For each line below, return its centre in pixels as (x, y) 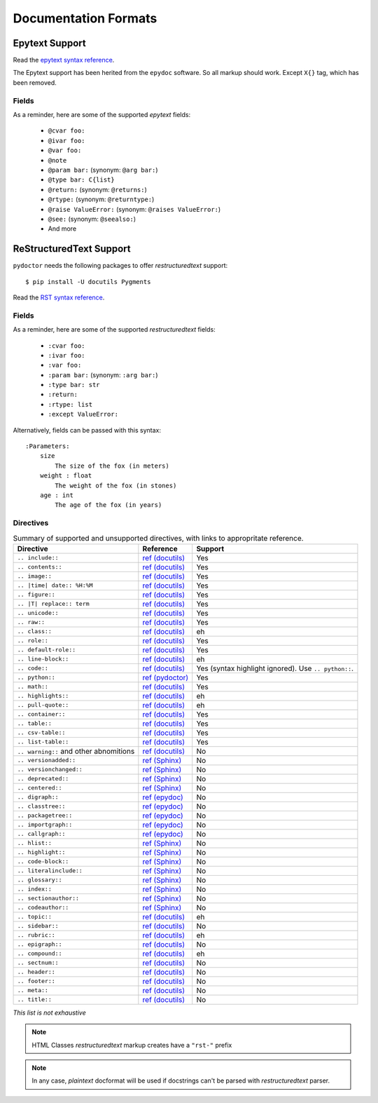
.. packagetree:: (45, 816)
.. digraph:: (38, 797)
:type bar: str (74, 385)
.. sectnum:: (38, 963)
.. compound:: (40, 954)
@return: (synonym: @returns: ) (97, 189)
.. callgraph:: (41, 834)
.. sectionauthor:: (48, 899)
